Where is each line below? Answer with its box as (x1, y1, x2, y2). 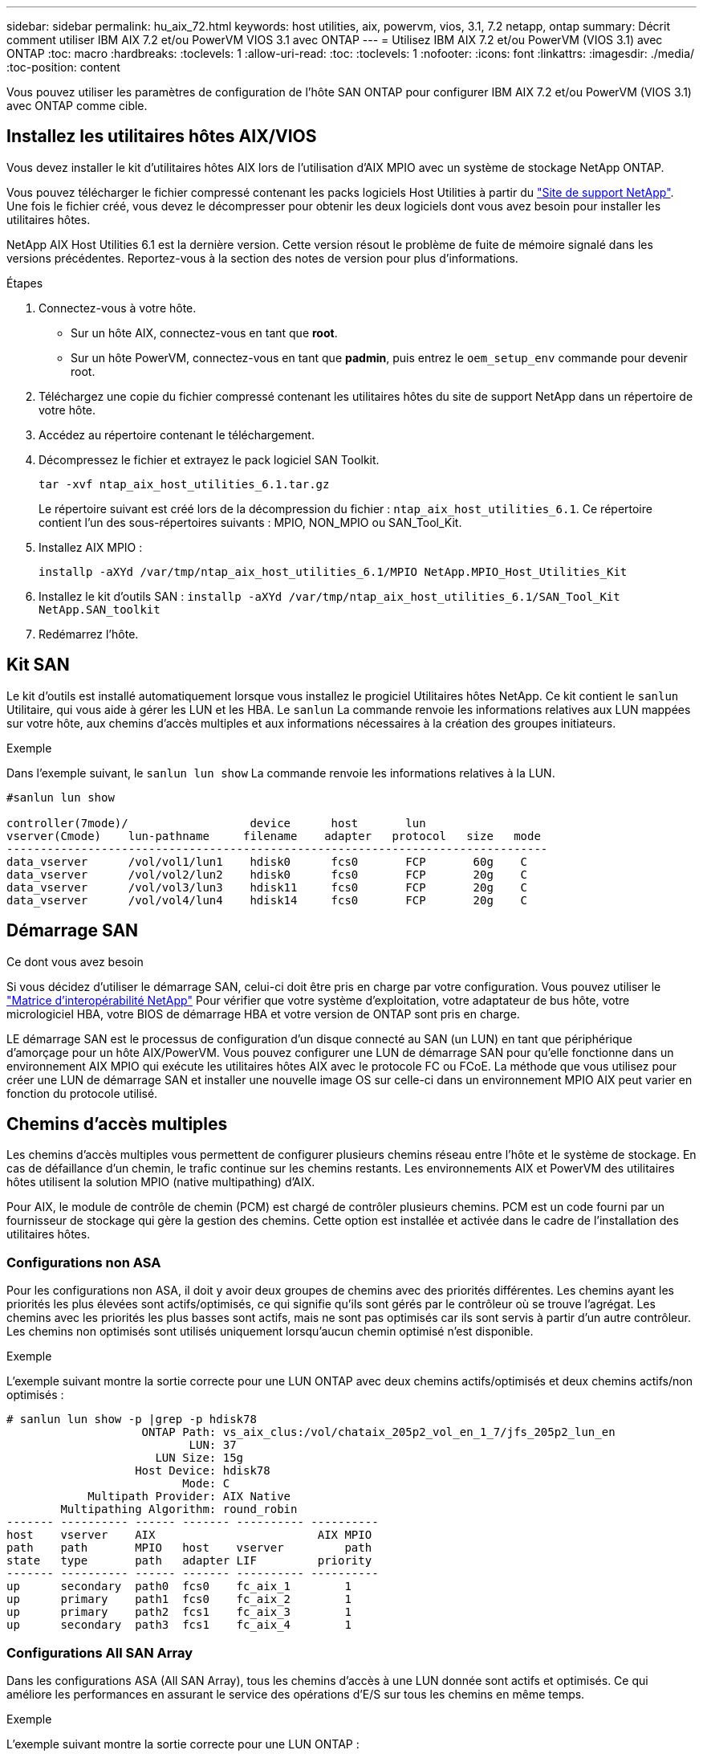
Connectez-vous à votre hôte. (39, 300, 197, 315)
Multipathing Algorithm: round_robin (60, 1503, 298, 1516)
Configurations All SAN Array (6, 1644, 193, 1661)
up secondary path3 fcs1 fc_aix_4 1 (6, 1618, 351, 1632)
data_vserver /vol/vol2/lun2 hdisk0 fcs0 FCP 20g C (6, 867, 528, 881)
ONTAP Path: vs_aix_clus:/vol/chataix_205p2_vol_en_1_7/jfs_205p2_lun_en (141, 1426, 616, 1439)
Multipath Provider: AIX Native (87, 1490, 291, 1503)
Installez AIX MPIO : (39, 540, 143, 554)
